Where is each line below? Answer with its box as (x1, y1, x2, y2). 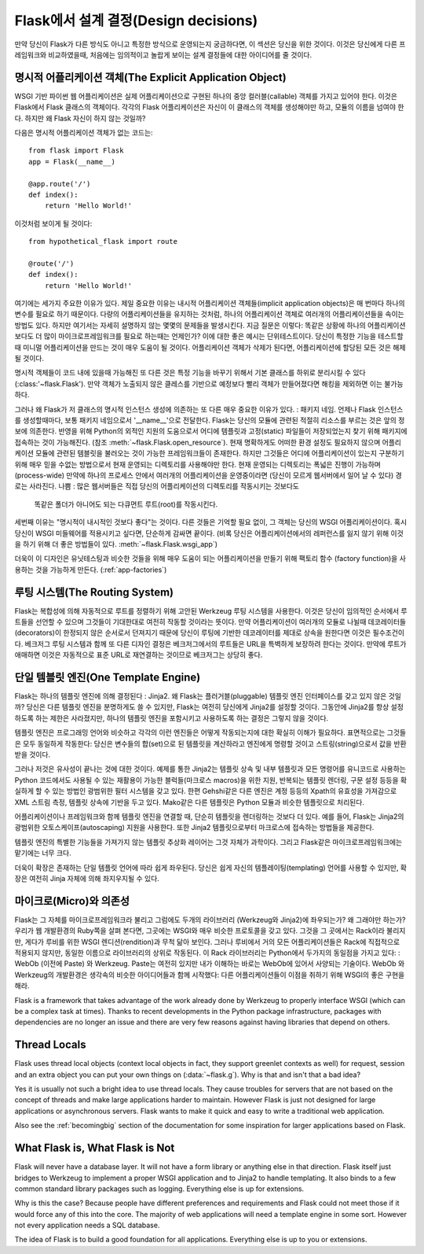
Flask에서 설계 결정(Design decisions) (14, 12, 258, 29)
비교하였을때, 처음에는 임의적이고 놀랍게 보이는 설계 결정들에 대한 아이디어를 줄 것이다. (48, 50, 313, 59)
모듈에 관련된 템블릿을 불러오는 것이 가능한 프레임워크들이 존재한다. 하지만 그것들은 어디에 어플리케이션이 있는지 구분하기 (35, 448, 404, 458)
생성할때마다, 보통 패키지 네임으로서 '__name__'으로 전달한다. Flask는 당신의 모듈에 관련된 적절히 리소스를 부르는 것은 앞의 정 (22, 415, 405, 425)
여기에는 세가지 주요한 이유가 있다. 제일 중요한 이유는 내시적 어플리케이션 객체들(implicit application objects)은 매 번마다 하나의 (14, 299, 405, 308)
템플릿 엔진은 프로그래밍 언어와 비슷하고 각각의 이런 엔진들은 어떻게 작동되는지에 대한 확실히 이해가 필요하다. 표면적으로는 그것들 (14, 728, 407, 737)
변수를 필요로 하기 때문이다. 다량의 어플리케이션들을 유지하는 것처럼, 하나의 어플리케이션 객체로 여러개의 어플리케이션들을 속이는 (14, 309, 404, 319)
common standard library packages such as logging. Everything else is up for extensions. (14, 1184, 305, 1193)
